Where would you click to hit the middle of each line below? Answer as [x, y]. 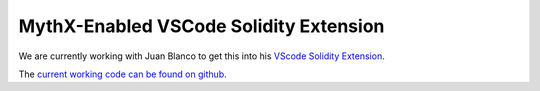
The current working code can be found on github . [122, 74]
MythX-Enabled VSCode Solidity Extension [201, 26]
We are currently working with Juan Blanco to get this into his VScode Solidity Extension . [201, 56]
